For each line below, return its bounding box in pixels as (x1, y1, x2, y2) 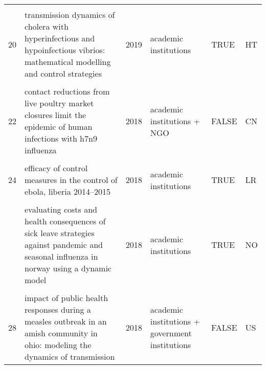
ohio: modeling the (25, 339, 92, 351)
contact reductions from (25, 85, 110, 97)
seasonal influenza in (25, 250, 98, 262)
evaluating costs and (25, 203, 97, 215)
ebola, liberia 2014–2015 (25, 186, 111, 197)
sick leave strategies (25, 227, 95, 239)
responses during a (25, 304, 91, 315)
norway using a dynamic (25, 262, 112, 274)
